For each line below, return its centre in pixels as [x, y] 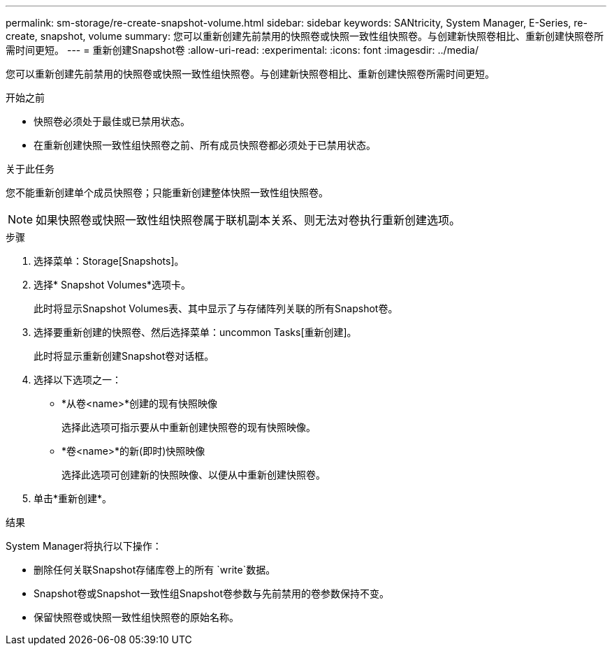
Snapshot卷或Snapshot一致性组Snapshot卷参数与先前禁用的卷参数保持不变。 [211, 593]
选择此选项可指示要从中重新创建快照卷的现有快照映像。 [189, 427]
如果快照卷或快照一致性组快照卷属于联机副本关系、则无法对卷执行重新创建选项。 [248, 220]
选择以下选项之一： [78, 380]
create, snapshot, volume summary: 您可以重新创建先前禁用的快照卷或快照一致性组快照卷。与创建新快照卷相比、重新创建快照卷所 [305, 36]
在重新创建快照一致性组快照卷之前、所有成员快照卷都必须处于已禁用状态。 [205, 145]
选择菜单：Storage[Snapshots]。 [109, 261]
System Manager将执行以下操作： [84, 546]
